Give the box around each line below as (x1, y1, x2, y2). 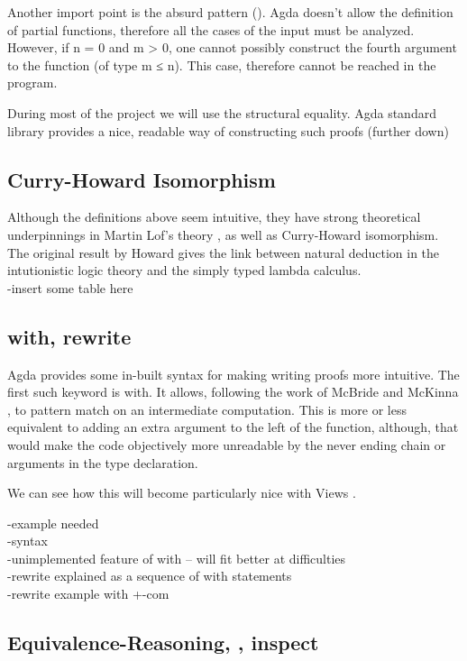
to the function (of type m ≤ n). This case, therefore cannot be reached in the (7, 55, 436, 74)
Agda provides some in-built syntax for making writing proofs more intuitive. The (7, 364, 460, 383)
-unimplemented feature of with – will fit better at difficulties (7, 548, 346, 567)
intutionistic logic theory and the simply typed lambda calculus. (7, 261, 362, 280)
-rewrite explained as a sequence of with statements (7, 566, 292, 585)
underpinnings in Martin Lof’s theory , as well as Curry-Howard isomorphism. (7, 225, 439, 243)
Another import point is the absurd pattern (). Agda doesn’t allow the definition (7, 3, 453, 21)
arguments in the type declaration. (7, 453, 198, 472)
